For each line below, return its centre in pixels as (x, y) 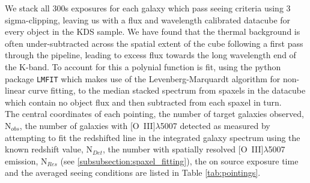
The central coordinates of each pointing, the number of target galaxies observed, (154, 114)
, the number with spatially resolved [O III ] (183, 149)
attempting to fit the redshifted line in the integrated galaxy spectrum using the (153, 137)
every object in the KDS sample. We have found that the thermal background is (153, 31)
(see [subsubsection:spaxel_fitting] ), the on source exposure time (179, 160)
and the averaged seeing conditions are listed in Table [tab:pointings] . (133, 172)
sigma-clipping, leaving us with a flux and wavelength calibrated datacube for (148, 19)
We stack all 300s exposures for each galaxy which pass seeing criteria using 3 (148, 8)
